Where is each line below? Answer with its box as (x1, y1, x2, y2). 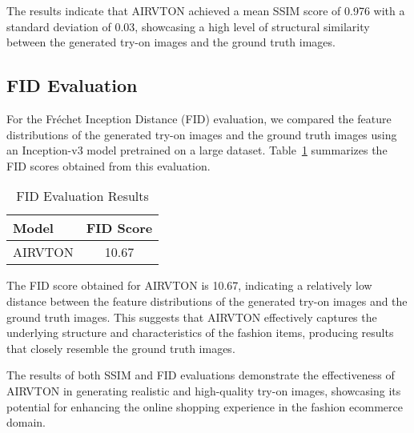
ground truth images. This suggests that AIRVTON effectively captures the (6, 308, 377, 325)
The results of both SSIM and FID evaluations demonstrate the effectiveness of (6, 367, 395, 383)
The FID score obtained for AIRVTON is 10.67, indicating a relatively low (6, 277, 372, 294)
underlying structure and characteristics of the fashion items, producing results (6, 324, 394, 341)
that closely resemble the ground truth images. (6, 339, 235, 356)
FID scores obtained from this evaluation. (6, 157, 211, 174)
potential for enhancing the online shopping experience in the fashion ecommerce (6, 398, 403, 415)
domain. (6, 414, 46, 431)
